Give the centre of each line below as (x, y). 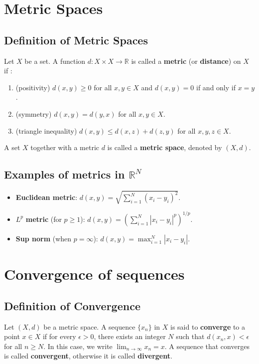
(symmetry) (34, 113)
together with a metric (65, 147)
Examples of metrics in (65, 174)
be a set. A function (55, 61)
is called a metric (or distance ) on (186, 61)
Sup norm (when (44, 238)
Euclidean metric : (47, 197)
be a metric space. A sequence (89, 326)
